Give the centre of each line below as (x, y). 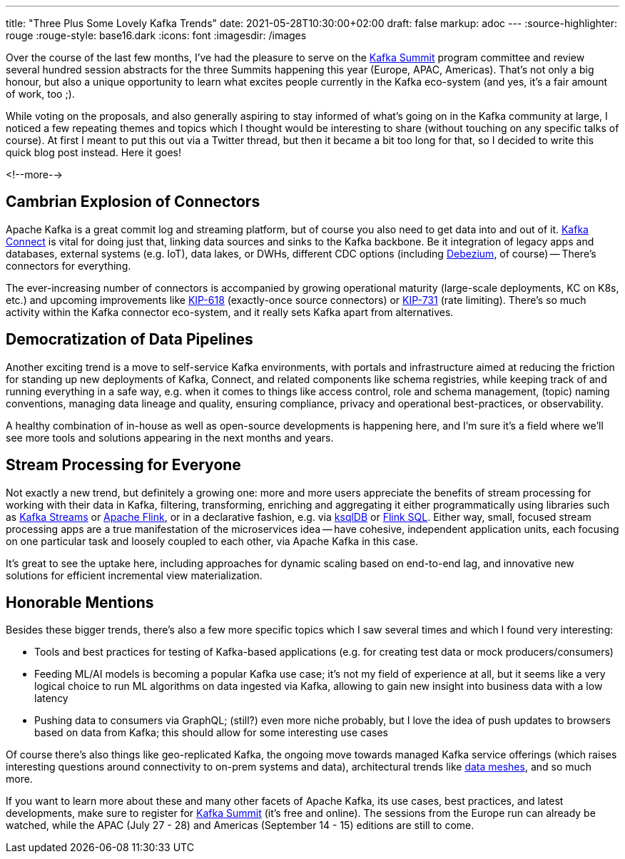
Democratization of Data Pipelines (129, 340)
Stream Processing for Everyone (123, 465)
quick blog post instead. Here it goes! (93, 152)
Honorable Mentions (80, 602)
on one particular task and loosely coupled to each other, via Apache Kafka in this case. (212, 541)
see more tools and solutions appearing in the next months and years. (170, 437)
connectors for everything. (68, 265)
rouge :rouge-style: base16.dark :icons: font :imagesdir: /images (156, 35)
